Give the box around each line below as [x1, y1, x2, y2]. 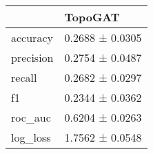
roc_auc [11, 109, 51, 125]
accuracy [11, 30, 53, 45]
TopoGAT [64, 9, 120, 25]
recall [11, 69, 37, 85]
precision [11, 49, 54, 65]
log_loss [11, 129, 51, 145]
